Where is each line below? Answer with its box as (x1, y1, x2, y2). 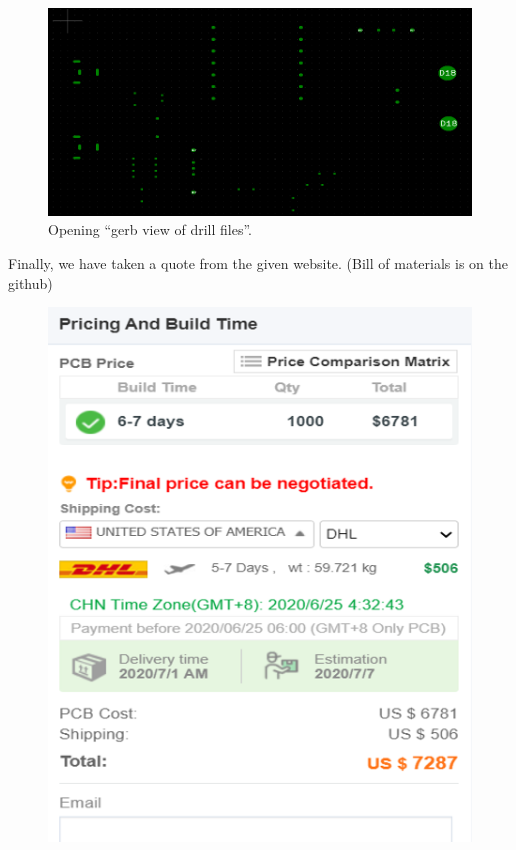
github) (8, 272, 53, 293)
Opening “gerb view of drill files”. (48, 219, 252, 240)
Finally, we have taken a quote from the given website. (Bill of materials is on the (8, 252, 508, 273)
